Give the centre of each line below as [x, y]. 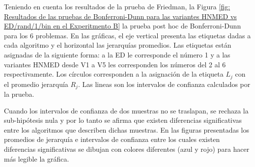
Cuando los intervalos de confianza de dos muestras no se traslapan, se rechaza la [126, 110]
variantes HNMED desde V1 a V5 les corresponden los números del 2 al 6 [115, 64]
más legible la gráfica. [37, 158]
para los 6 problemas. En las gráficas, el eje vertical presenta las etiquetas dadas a [127, 35]
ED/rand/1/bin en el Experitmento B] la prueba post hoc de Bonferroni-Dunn [123, 26]
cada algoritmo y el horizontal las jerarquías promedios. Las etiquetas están [118, 45]
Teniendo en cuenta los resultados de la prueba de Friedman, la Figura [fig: [117, 6]
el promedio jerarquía [36, 84]
